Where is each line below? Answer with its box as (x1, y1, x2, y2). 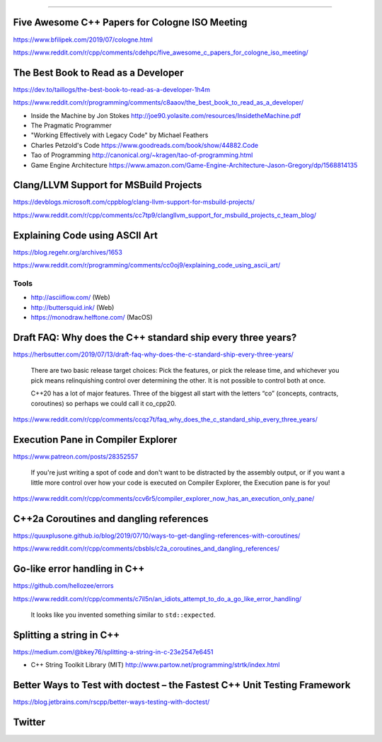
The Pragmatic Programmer (30, 121, 112, 129)
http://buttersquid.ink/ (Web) (30, 303, 115, 311)
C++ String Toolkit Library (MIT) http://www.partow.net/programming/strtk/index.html (30, 661, 280, 669)
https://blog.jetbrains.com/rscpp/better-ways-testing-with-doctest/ (13, 697, 210, 707)
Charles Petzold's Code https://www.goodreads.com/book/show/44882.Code (30, 141, 258, 149)
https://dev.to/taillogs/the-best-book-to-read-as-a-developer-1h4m (13, 85, 211, 93)
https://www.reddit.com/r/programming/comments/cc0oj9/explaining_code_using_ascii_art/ (13, 261, 281, 269)
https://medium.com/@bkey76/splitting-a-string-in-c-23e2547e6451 (13, 647, 214, 656)
